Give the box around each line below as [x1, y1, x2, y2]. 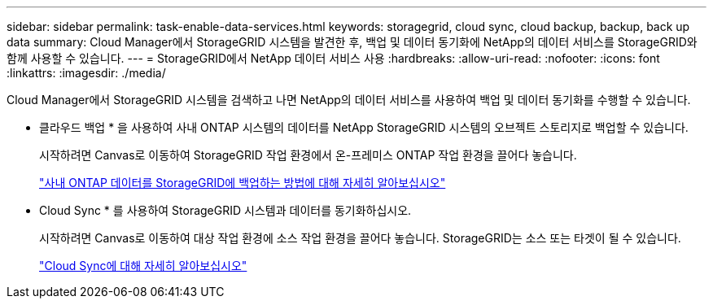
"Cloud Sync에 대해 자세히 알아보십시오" [39, 259, 247, 272]
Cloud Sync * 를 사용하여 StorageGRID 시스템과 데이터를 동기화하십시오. [39, 203, 412, 217]
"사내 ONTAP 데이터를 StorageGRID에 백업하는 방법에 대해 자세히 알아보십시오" [39, 176, 446, 190]
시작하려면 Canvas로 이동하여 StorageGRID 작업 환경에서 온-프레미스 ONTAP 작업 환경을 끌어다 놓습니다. [39, 148, 577, 162]
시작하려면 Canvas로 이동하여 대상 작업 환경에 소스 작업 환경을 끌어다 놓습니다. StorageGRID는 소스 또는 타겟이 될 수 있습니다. [39, 231, 681, 245]
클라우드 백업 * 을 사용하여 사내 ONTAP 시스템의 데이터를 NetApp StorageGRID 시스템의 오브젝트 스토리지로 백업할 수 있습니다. [39, 120, 689, 134]
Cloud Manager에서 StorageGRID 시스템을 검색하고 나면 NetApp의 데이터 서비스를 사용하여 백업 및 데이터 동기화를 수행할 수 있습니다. [7, 93, 691, 107]
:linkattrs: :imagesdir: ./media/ [7, 66, 166, 80]
